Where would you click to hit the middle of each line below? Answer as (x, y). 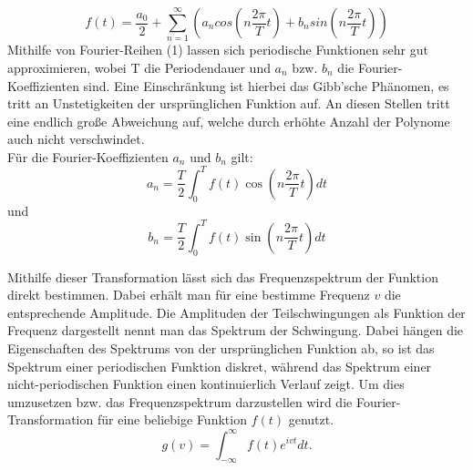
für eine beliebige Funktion (172, 419)
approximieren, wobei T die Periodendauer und (139, 67)
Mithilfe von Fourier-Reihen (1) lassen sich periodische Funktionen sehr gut (218, 50)
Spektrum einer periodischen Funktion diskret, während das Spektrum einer (220, 366)
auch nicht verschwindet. (76, 139)
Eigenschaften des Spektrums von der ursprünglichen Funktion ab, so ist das (221, 348)
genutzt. (311, 419)
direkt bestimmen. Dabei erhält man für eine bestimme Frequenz (189, 295)
